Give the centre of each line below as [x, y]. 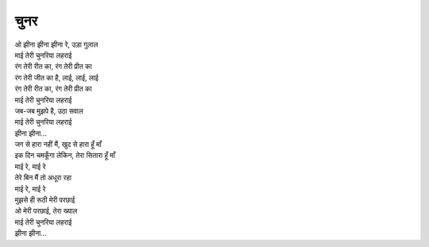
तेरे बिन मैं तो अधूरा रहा [43, 178]
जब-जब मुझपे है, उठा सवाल [49, 110]
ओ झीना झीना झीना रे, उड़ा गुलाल [56, 44]
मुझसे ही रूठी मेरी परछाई [45, 200]
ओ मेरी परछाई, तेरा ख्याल [46, 211]
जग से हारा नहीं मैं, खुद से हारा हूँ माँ [58, 145]
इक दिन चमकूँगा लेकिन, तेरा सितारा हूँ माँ [65, 156]
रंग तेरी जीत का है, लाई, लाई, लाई [57, 77]
